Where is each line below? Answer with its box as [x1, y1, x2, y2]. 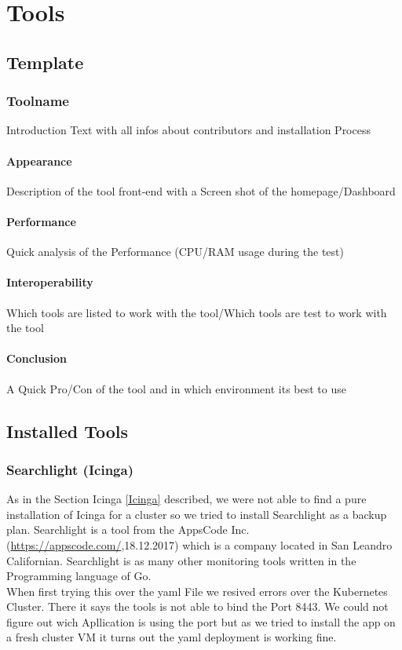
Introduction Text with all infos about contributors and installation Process [6, 122, 371, 138]
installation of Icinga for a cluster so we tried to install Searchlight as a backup [6, 506, 387, 522]
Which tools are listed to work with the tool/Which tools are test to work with [6, 304, 387, 320]
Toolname [6, 91, 69, 111]
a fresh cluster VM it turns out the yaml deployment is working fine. [6, 629, 337, 645]
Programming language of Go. [6, 568, 152, 584]
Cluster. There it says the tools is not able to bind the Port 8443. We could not [6, 598, 389, 615]
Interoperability [6, 274, 93, 290]
